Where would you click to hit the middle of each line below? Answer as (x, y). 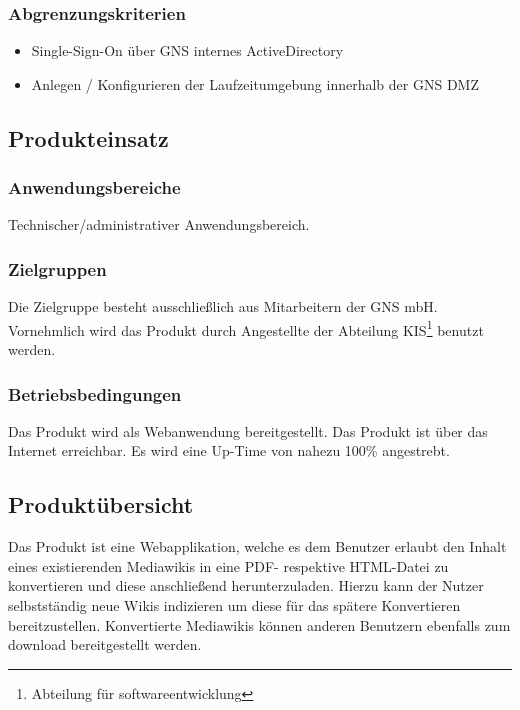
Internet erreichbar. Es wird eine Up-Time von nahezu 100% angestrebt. (229, 450)
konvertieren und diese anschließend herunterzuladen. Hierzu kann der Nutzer (246, 585)
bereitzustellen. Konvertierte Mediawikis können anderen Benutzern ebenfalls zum (259, 624)
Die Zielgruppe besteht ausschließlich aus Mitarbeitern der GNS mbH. (223, 306)
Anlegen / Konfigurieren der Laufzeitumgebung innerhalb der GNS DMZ (255, 83)
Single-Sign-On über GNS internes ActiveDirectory (187, 50)
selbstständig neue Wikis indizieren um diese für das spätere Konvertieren (234, 605)
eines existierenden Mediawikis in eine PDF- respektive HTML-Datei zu (228, 565)
